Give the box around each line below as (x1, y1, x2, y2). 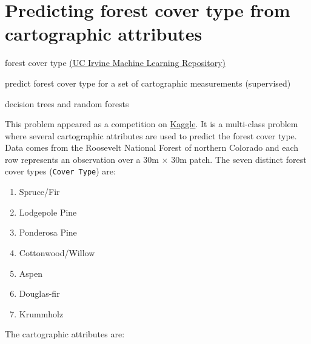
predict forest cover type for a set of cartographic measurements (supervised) (5, 76, 291, 89)
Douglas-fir (19, 287, 60, 300)
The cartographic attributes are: (5, 328, 125, 340)
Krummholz (19, 307, 64, 320)
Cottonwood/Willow (19, 246, 95, 259)
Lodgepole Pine (19, 205, 77, 218)
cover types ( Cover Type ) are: (5, 165, 116, 177)
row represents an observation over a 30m (5, 153, 159, 165)
